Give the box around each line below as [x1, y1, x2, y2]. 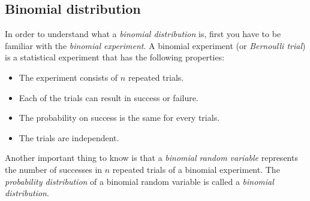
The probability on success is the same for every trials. [19, 111, 220, 124]
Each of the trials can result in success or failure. [19, 91, 198, 103]
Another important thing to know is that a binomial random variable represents [5, 151, 298, 164]
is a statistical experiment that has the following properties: [5, 51, 225, 63]
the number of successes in [5, 163, 103, 175]
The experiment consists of [19, 71, 118, 83]
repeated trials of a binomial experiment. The [112, 163, 280, 175]
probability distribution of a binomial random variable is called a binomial [5, 175, 274, 187]
